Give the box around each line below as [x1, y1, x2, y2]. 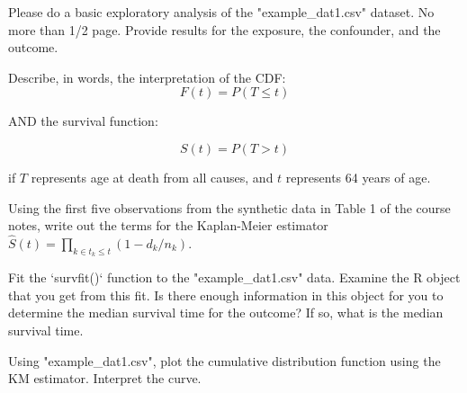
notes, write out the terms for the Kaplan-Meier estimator [8, 216, 328, 235]
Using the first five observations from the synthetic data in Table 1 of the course [8, 198, 451, 217]
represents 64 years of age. [285, 167, 431, 186]
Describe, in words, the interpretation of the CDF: [8, 67, 286, 86]
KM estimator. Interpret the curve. [8, 369, 202, 388]
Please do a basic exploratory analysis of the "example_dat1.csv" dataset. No [8, 3, 435, 21]
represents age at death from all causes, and [31, 167, 274, 186]
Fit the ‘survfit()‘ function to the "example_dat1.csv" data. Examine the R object [8, 268, 461, 287]
